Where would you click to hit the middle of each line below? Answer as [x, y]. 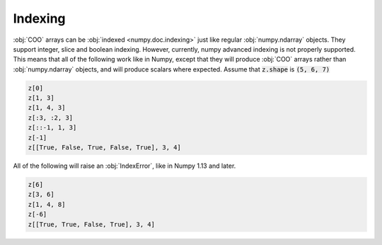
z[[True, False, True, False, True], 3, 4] [105, 148]
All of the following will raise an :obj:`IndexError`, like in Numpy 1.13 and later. [125, 166]
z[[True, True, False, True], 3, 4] [92, 224]
